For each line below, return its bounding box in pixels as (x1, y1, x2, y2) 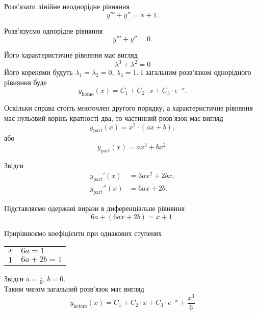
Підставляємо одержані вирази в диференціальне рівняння (4, 203, 185, 214)
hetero (73, 304, 87, 309)
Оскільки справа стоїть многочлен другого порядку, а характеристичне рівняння (4, 102, 253, 113)
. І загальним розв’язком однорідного (136, 67, 251, 77)
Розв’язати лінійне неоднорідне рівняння (4, 1, 130, 11)
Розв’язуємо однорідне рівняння (4, 25, 103, 36)
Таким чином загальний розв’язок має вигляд (4, 283, 144, 294)
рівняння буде (4, 76, 47, 87)
